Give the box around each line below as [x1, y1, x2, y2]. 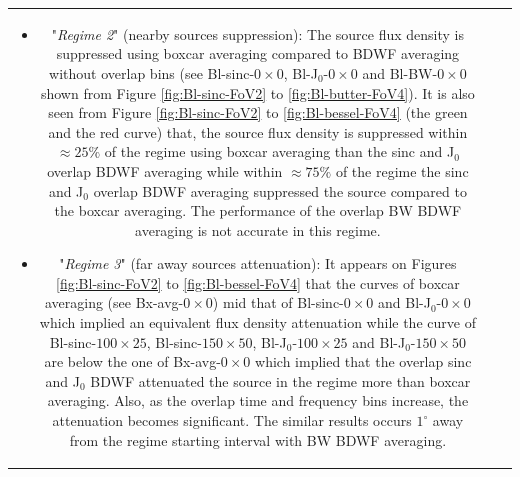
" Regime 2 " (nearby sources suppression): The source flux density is [51, 23, 464, 44]
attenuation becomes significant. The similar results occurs [52, 410, 412, 431]
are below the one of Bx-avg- [44, 351, 221, 372]
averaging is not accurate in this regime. [135, 219, 381, 240]
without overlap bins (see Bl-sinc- [49, 62, 255, 83]
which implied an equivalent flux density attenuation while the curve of [39, 312, 476, 333]
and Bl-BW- [362, 62, 438, 83]
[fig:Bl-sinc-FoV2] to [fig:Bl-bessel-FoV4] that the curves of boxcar [56, 272, 460, 293]
